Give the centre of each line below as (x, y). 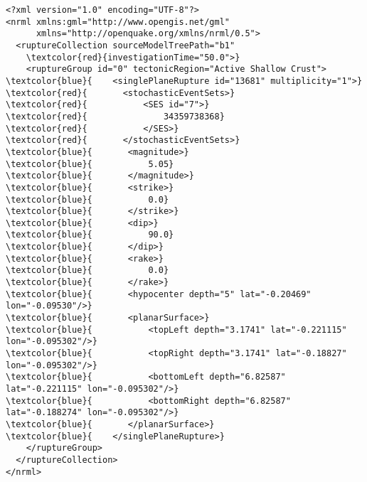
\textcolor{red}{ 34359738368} (115, 116)
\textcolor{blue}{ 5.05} (90, 164)
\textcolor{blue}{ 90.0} (90, 235)
